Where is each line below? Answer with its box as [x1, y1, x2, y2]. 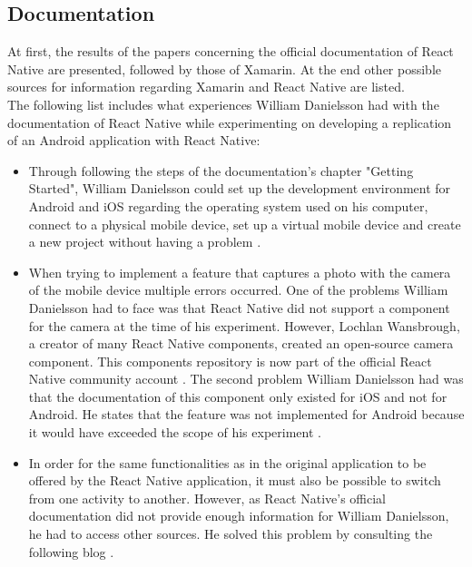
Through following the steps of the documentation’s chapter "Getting [28, 161, 414, 180]
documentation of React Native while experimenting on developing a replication [7, 112, 452, 132]
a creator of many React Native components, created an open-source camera [28, 334, 454, 353]
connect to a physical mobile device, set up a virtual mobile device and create [28, 214, 461, 233]
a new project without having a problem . [28, 232, 261, 251]
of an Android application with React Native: [7, 131, 261, 150]
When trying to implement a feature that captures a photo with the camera [28, 262, 451, 281]
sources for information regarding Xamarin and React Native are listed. [7, 77, 405, 96]
